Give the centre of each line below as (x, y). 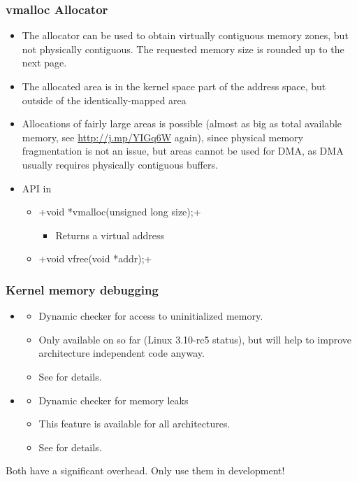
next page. (44, 63)
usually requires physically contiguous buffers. (120, 164)
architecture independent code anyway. (122, 353)
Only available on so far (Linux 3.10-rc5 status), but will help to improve (195, 339)
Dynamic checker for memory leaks (114, 400)
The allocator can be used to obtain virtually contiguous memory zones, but (185, 35)
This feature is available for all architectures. (134, 424)
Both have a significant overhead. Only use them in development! (145, 470)
